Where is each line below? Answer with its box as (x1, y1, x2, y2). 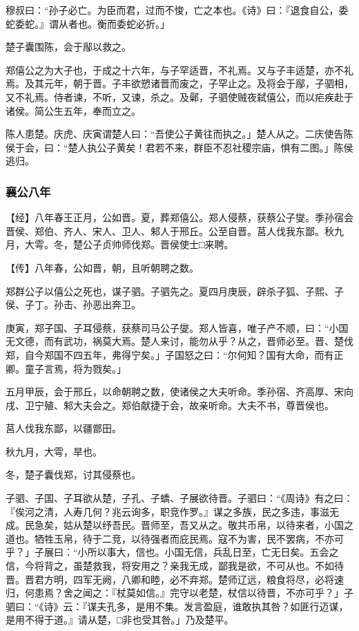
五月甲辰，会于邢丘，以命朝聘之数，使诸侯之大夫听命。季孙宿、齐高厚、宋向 (6, 384, 353, 399)
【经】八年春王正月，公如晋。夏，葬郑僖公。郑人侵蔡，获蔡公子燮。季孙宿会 (6, 210, 353, 225)
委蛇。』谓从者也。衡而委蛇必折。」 (14, 16, 170, 30)
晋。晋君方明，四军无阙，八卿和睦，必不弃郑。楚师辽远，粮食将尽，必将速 (6, 572, 344, 586)
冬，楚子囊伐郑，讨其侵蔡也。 (6, 467, 141, 482)
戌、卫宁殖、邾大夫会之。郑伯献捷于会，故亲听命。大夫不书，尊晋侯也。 (6, 397, 334, 412)
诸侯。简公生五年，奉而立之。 (6, 103, 141, 117)
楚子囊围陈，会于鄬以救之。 (6, 39, 131, 54)
